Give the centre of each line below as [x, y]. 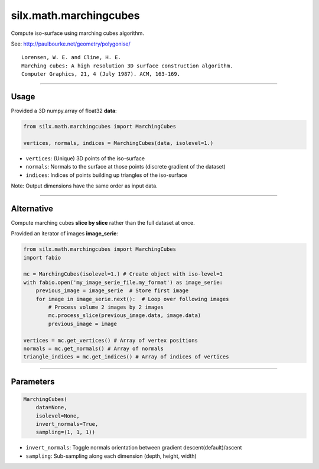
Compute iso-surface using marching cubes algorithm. [77, 33]
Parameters [33, 381]
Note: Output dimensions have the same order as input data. [84, 186]
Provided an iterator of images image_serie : [64, 234]
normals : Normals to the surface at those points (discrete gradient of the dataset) [126, 167]
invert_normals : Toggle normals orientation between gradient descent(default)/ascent [134, 448]
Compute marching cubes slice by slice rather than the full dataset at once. [103, 222]
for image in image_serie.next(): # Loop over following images [132, 299]
